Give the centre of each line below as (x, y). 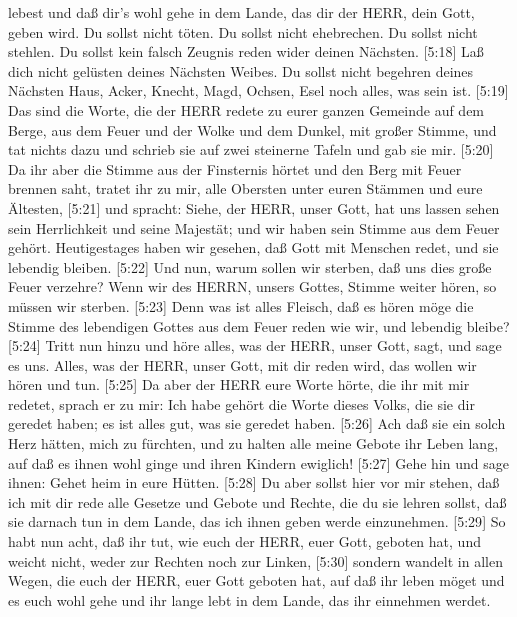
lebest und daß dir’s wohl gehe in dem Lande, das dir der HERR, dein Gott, (241, 12)
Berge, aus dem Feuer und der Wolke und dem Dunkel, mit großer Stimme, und (252, 129)
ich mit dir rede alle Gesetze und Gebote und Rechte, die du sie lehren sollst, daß (257, 501)
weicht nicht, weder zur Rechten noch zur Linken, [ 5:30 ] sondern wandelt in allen (255, 560)
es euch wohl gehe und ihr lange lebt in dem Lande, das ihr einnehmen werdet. (249, 599)
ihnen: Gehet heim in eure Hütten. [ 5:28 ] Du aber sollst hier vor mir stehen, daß (254, 482)
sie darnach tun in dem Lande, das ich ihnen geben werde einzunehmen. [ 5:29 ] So (257, 521)
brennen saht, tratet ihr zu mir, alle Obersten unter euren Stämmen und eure (245, 188)
